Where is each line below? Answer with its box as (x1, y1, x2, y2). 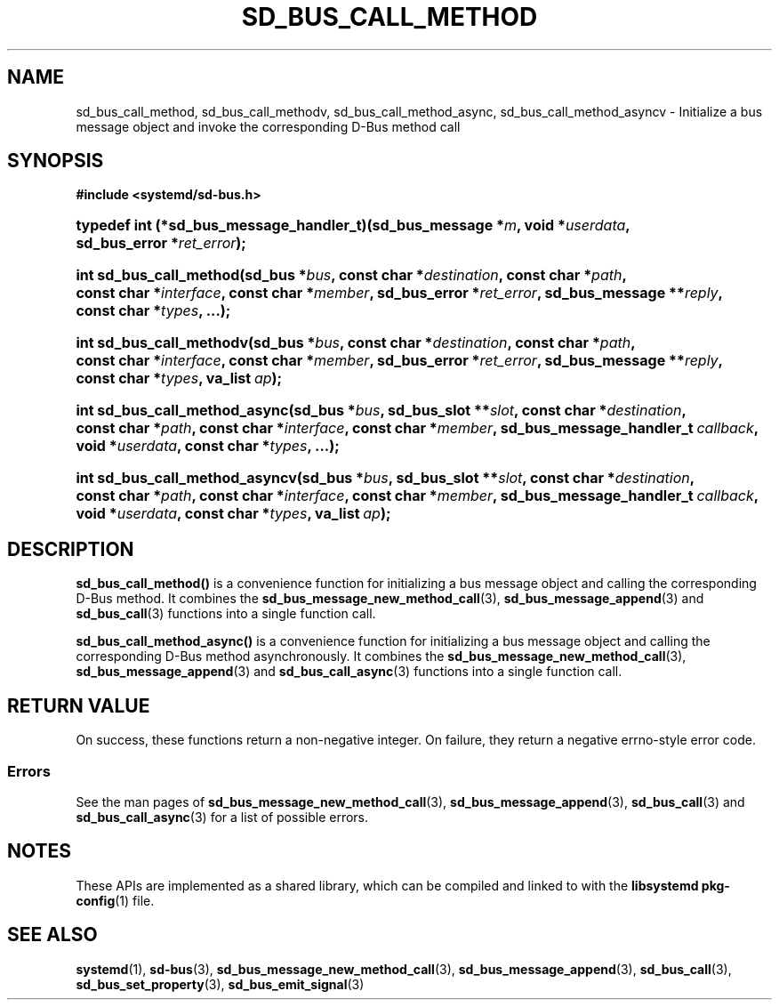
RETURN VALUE (7, 694, 150, 717)
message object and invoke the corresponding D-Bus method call (76, 118, 461, 134)
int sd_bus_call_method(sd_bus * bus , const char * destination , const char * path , (76, 266, 627, 285)
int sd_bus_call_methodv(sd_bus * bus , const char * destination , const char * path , (76, 334, 636, 352)
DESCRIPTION (7, 537, 134, 560)
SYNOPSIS (7, 149, 104, 173)
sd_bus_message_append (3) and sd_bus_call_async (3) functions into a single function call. (76, 664, 622, 680)
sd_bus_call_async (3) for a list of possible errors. (76, 809, 369, 825)
